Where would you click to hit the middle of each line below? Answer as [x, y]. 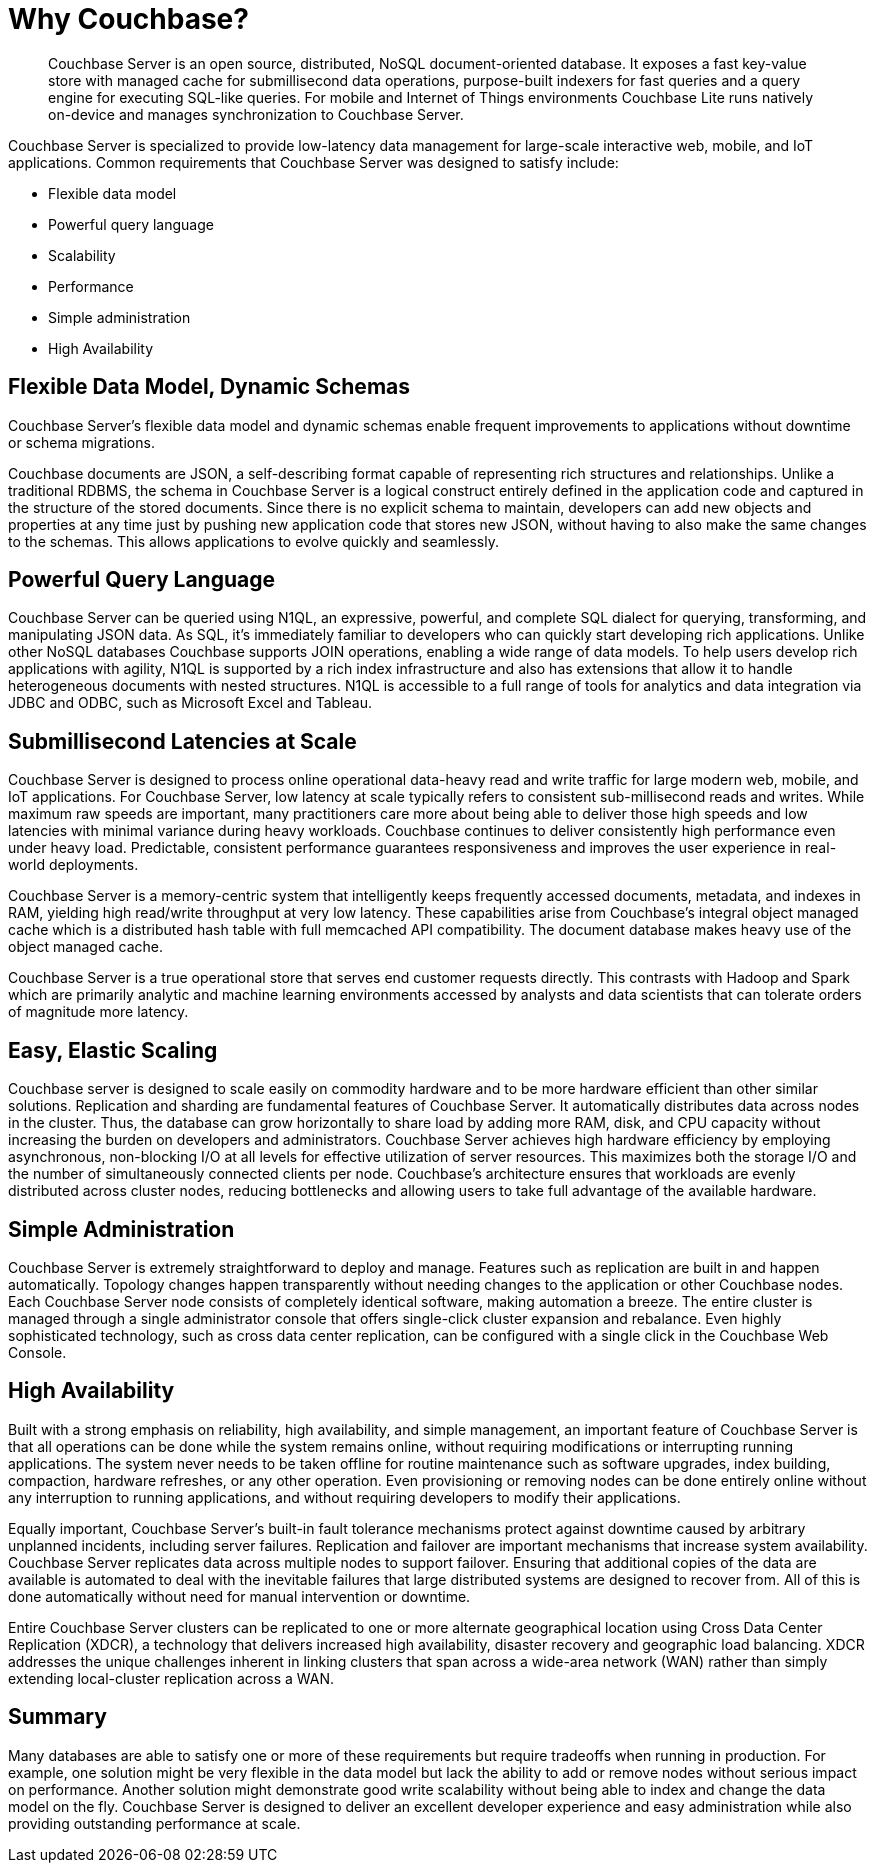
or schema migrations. [81, 442]
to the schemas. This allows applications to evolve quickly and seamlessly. [253, 541]
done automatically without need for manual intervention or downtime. [239, 1596]
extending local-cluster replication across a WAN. [171, 1678]
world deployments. [73, 865]
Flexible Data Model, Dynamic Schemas [209, 387]
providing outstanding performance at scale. [154, 1823]
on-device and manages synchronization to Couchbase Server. [256, 114]
